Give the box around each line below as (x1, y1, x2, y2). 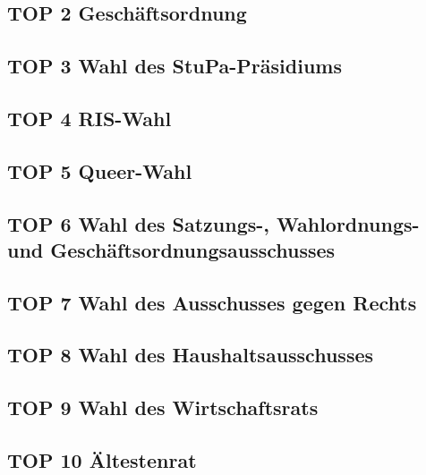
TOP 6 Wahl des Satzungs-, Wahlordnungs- (7, 209, 420, 237)
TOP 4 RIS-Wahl (7, 104, 172, 131)
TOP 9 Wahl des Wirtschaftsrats (7, 394, 319, 421)
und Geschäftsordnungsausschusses (7, 235, 336, 263)
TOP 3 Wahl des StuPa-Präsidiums (7, 52, 342, 80)
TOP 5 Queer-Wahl (7, 157, 192, 184)
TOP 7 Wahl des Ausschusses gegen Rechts (7, 288, 417, 316)
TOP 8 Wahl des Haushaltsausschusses (7, 341, 374, 369)
